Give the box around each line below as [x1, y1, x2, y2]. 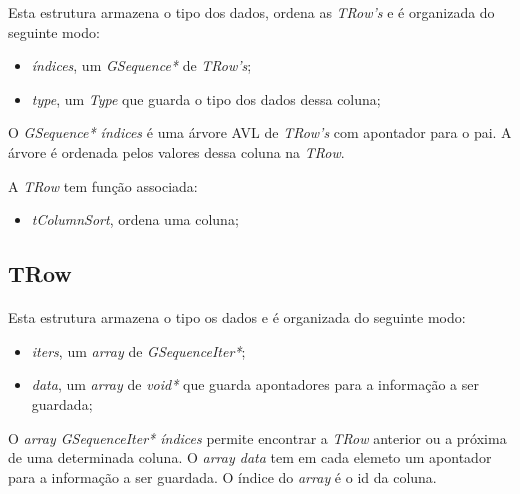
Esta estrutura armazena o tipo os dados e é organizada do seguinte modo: [8, 307, 466, 328]
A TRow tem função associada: [8, 175, 198, 196]
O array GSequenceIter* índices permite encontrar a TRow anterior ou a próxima [8, 427, 507, 448]
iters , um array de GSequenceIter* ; [31, 340, 246, 361]
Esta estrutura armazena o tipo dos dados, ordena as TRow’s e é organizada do [8, 2, 495, 22]
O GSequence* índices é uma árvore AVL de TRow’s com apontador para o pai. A [8, 122, 512, 143]
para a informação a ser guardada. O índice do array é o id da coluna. [8, 466, 437, 487]
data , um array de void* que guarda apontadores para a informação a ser [31, 374, 479, 395]
